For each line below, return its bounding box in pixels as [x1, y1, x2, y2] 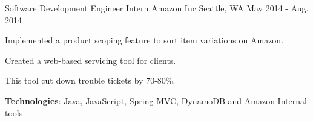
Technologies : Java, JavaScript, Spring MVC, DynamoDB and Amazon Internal [5, 94, 307, 107]
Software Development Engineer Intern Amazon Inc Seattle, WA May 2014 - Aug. [5, 2, 309, 14]
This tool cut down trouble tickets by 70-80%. [5, 74, 176, 87]
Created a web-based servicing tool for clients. [5, 54, 176, 66]
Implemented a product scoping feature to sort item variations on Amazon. [5, 34, 284, 46]
